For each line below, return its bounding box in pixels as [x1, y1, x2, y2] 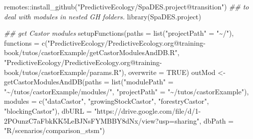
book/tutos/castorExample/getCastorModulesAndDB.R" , [4, 47, 179, 58]
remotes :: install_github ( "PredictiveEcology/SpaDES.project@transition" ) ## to [4, 1, 249, 11]
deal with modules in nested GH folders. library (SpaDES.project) [4, 11, 201, 21]
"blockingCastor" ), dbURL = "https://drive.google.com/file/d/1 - [4, 105, 201, 116]
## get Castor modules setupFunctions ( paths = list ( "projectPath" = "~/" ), [4, 28, 234, 38]
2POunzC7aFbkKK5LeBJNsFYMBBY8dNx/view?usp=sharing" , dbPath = [4, 115, 234, 126]
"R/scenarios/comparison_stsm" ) [4, 125, 105, 136]
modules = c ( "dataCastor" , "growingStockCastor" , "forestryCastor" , [4, 96, 209, 106]
